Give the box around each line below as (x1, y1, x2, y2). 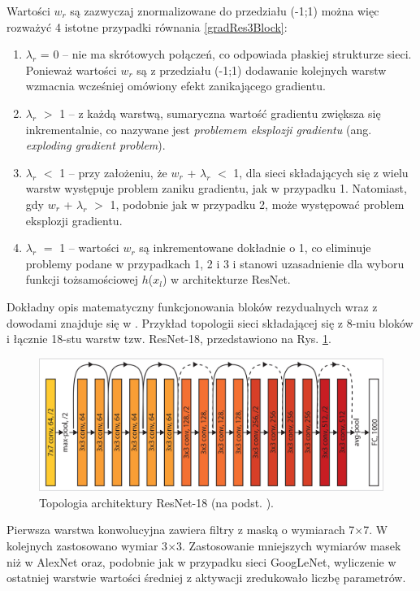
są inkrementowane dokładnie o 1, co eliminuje (139, 239, 371, 256)
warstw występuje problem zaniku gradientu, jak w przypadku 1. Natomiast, (25, 180, 407, 197)
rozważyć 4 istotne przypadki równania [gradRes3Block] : (6, 18, 288, 35)
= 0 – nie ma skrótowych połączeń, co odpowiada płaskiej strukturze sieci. (40, 46, 412, 63)
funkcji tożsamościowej (25, 271, 138, 288)
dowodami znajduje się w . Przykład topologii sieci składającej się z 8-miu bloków (6, 314, 414, 331)
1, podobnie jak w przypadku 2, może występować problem (110, 195, 405, 212)
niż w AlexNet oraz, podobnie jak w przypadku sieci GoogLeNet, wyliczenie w (6, 553, 396, 570)
